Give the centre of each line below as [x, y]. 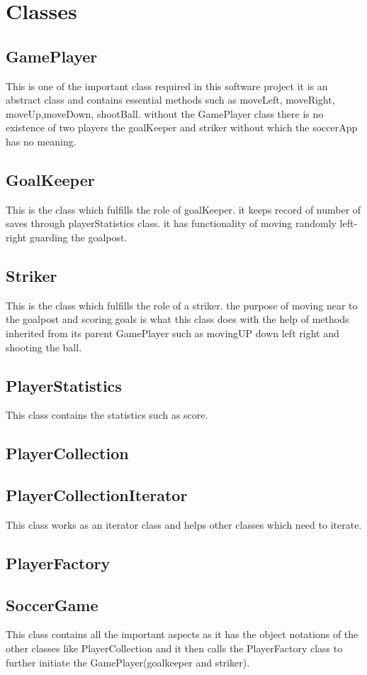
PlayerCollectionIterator [97, 495]
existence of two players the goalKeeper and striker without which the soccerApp [182, 127]
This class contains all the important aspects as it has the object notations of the [182, 634]
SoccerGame [52, 604]
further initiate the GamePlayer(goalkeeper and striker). [128, 662]
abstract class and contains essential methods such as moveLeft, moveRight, [170, 100]
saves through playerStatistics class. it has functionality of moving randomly [171, 223]
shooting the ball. [44, 347]
